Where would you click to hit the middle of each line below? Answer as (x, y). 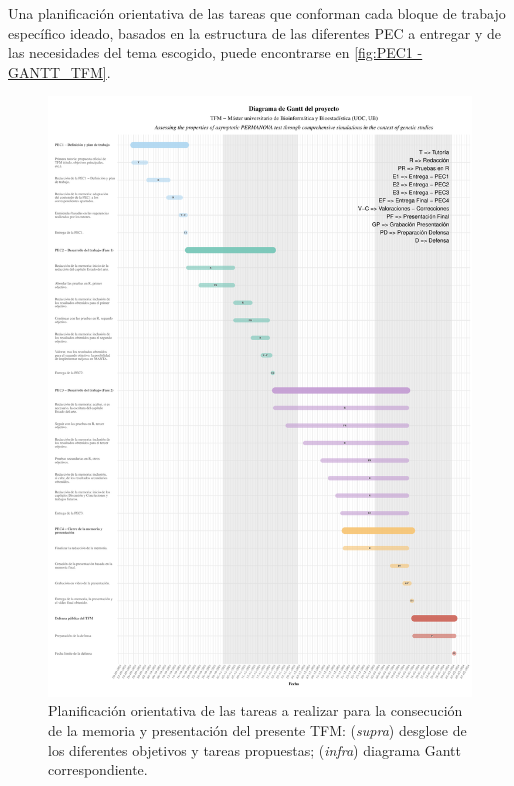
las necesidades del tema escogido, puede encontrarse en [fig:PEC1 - (215, 52)
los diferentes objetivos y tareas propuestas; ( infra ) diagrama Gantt (254, 749)
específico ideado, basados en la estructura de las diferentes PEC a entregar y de (254, 32)
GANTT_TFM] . (59, 71)
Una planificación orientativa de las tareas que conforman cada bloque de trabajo (257, 13)
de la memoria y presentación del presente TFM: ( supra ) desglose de (257, 730)
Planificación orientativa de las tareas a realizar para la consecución (255, 710)
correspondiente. (98, 769)
